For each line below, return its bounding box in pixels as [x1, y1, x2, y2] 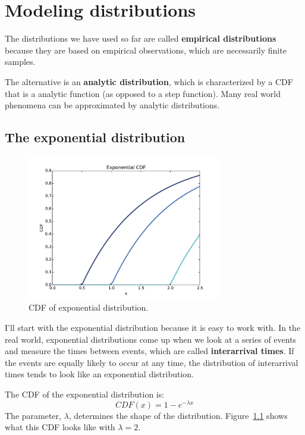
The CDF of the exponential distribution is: [5, 388, 165, 400]
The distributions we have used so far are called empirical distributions [5, 32, 276, 45]
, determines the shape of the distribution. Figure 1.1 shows [68, 409, 288, 421]
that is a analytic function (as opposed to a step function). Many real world [5, 87, 281, 99]
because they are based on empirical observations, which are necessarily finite [5, 43, 287, 56]
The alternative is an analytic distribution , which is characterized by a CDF [5, 75, 293, 87]
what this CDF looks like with [5, 421, 115, 433]
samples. [5, 55, 36, 68]
